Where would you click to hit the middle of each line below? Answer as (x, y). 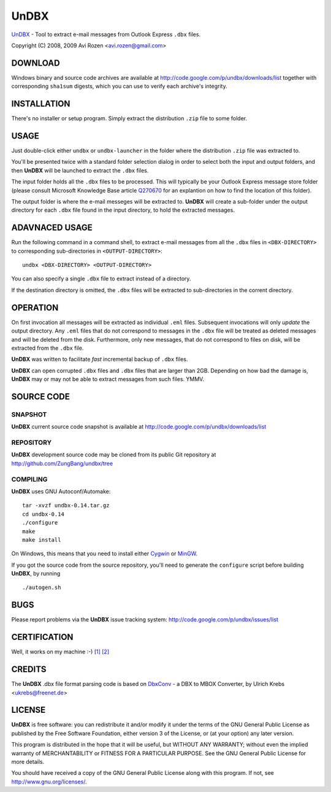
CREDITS (29, 670)
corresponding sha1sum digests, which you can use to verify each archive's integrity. (119, 87)
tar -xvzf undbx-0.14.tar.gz (66, 506)
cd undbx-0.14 (43, 514)
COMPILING (29, 479)
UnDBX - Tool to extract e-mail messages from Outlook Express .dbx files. (106, 34)
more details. (28, 762)
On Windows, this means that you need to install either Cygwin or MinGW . (105, 554)
